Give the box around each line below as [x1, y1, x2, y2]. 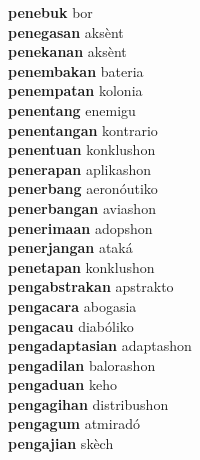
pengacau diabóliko [8, 315, 134, 336]
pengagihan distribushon [8, 393, 169, 414]
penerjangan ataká [8, 237, 133, 258]
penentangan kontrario [8, 119, 158, 140]
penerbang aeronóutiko [8, 178, 158, 199]
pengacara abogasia [8, 295, 137, 316]
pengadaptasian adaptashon [8, 335, 192, 356]
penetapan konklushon [8, 256, 155, 277]
